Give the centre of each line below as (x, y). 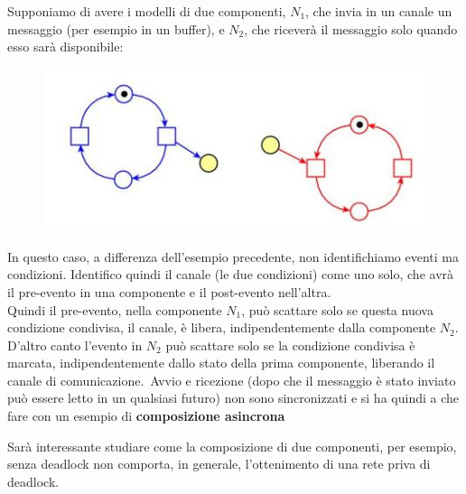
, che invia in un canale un (379, 11)
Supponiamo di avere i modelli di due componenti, (147, 11)
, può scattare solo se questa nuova (337, 309)
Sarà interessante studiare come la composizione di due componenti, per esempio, (232, 446)
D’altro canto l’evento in (75, 345)
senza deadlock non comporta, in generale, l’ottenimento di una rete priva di (219, 464)
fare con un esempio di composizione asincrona (146, 416)
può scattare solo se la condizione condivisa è (290, 345)
